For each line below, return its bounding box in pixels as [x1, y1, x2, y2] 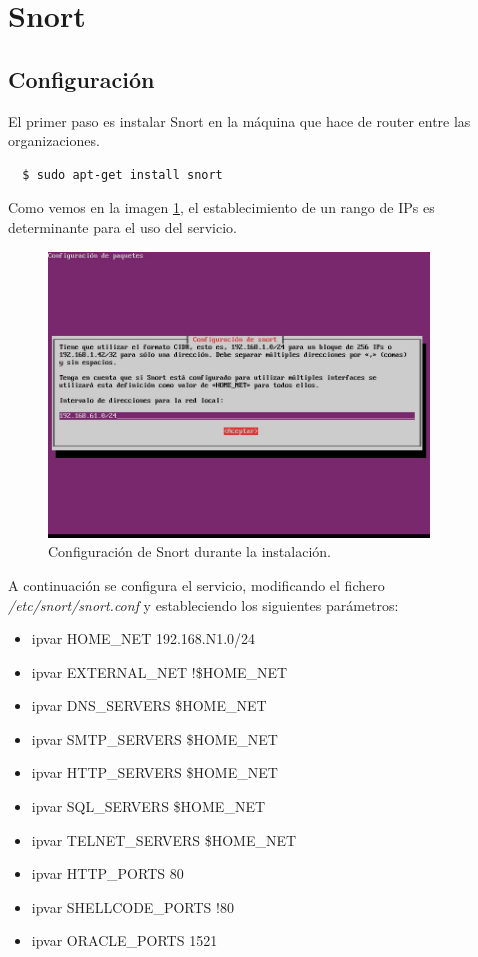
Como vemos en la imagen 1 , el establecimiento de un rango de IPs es [8, 197, 435, 218]
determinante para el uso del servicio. [8, 216, 237, 237]
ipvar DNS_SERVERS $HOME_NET [31, 695, 267, 716]
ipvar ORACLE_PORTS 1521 [31, 930, 218, 951]
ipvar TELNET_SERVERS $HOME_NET [31, 829, 297, 850]
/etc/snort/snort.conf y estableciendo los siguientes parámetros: [8, 594, 399, 615]
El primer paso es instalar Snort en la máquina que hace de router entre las [8, 110, 471, 131]
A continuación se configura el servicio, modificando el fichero [8, 574, 385, 595]
